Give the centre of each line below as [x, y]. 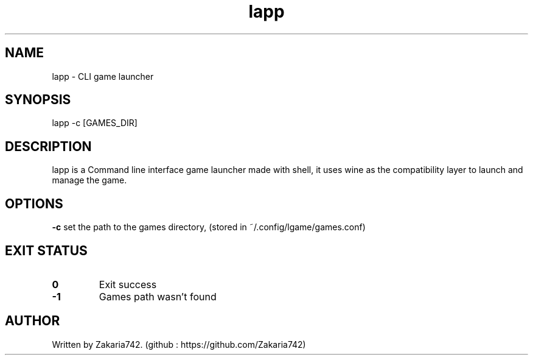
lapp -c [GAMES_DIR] [95, 123]
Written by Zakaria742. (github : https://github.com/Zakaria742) [179, 344]
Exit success [128, 284]
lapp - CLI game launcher [103, 76]
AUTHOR [33, 321]
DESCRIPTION [48, 146]
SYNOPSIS [38, 100]
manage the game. [89, 180]
